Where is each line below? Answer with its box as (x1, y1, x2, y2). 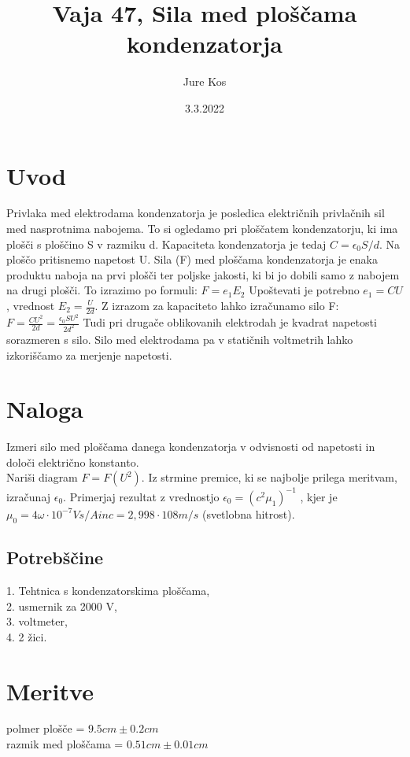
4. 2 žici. (6, 628, 47, 644)
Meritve (6, 674, 94, 707)
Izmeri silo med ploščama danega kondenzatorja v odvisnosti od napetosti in (6, 438, 375, 455)
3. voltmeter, (6, 613, 68, 630)
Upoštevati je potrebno (249, 282, 360, 298)
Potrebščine (6, 545, 104, 570)
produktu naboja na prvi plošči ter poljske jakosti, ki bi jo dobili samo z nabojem (6, 266, 400, 282)
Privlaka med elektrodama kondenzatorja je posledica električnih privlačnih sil (6, 205, 385, 221)
